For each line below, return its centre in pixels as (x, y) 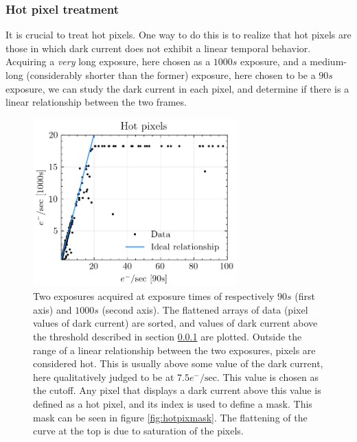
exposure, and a (274, 61)
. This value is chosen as (267, 376)
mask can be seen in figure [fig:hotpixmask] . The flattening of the (170, 417)
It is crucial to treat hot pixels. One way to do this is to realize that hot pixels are (178, 35)
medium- (328, 61)
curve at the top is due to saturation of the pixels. (138, 431)
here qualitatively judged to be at (104, 376)
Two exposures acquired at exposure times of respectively (154, 296)
